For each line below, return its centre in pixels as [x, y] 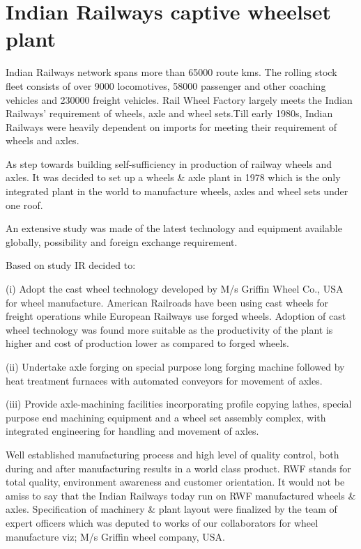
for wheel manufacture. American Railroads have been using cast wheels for [167, 302]
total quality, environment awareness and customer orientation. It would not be [175, 482]
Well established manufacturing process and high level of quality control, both [172, 454]
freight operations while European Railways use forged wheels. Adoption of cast [176, 316]
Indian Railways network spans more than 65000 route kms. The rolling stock [171, 72]
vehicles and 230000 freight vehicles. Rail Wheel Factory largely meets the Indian [179, 99]
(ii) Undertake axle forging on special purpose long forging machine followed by [175, 366]
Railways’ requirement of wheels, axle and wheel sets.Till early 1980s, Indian [169, 113]
